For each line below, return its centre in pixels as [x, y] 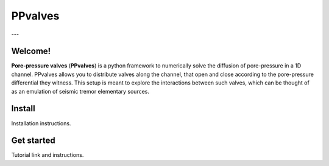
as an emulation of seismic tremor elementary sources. [80, 91]
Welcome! [31, 51]
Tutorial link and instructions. [48, 155]
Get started [33, 141]
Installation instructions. [41, 123]
